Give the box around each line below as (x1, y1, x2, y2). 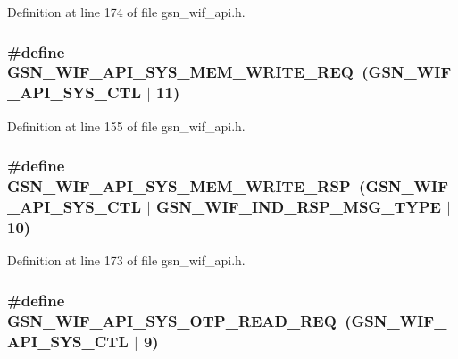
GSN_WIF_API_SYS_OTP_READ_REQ (7, 309, 337, 331)
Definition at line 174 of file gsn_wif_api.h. (7, 3, 246, 21)
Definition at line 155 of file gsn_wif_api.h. (7, 116, 246, 135)
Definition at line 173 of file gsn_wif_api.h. (7, 251, 246, 270)
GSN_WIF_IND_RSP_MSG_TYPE (156, 196, 441, 218)
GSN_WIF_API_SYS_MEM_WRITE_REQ (7, 61, 354, 83)
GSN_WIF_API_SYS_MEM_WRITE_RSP (7, 175, 351, 197)
